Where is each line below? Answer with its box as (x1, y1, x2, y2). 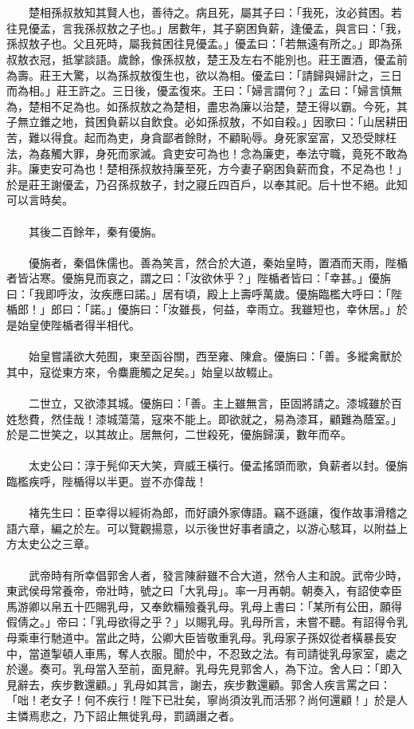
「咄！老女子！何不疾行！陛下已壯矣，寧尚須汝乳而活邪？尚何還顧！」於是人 (6, 692, 408, 708)
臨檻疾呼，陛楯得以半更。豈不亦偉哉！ (6, 473, 207, 489)
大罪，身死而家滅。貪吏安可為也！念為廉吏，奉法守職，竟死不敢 (61, 144, 396, 161)
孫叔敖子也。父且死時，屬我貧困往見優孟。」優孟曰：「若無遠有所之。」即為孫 (6, 35, 402, 52)
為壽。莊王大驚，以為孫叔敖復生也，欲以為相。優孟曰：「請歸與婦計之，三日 (6, 66, 402, 83)
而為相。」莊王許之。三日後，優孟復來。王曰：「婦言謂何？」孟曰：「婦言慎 (6, 82, 391, 99)
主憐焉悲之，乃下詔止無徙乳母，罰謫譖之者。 (6, 707, 240, 723)
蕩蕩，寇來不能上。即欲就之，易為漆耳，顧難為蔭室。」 (117, 410, 402, 427)
